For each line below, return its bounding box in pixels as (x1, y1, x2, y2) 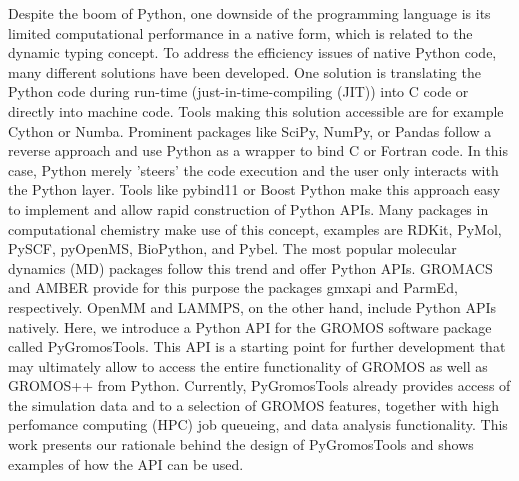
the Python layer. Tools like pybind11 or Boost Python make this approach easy (8, 179, 501, 200)
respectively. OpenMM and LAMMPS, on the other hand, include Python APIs (8, 296, 496, 317)
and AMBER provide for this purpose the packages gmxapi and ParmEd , (8, 277, 458, 298)
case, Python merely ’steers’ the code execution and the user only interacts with (8, 159, 499, 180)
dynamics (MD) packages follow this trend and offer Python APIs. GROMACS (8, 257, 493, 278)
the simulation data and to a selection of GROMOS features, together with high (8, 394, 500, 415)
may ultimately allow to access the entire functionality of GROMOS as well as (8, 355, 488, 376)
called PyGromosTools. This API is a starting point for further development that (8, 336, 506, 357)
